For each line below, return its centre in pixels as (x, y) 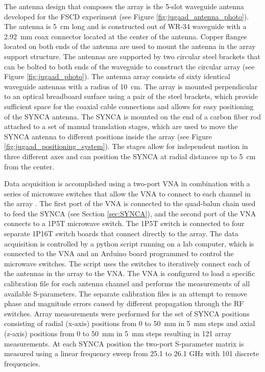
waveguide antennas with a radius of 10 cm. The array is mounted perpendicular (131, 86)
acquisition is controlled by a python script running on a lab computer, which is (129, 243)
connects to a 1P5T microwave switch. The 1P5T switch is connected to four (124, 223)
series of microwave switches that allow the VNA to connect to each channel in (127, 193)
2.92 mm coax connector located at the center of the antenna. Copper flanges (126, 36)
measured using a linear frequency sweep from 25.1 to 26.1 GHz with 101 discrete (132, 353)
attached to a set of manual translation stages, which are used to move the (121, 126)
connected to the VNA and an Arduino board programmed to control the (119, 253)
